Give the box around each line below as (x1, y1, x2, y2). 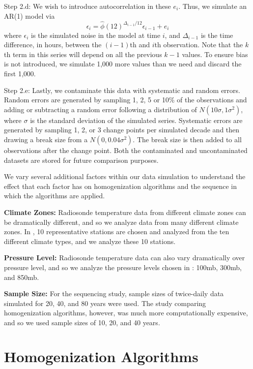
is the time (200, 30, 233, 40)
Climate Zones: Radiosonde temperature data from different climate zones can (4, 207, 246, 217)
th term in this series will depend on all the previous (4, 49, 162, 59)
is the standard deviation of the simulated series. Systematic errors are (30, 115, 243, 125)
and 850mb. (4, 272, 39, 282)
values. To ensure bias (182, 49, 248, 59)
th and (130, 39, 150, 50)
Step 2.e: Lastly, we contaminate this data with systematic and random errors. (4, 85, 240, 95)
